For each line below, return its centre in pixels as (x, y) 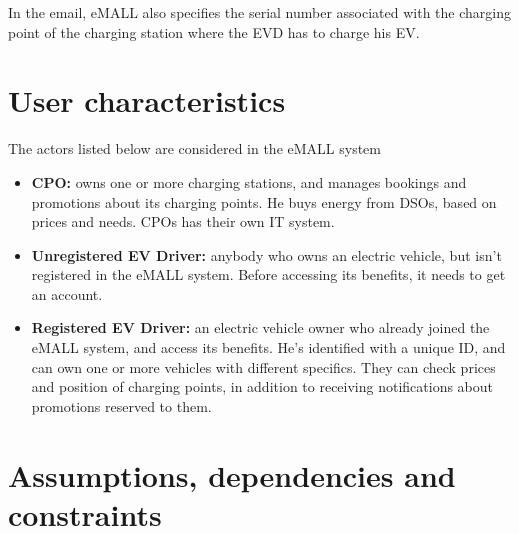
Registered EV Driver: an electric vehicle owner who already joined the (260, 327)
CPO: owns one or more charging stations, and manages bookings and (249, 181)
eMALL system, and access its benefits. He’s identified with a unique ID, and (268, 347)
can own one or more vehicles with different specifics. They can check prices (263, 366)
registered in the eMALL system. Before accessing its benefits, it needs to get (268, 274)
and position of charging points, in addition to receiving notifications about (262, 386)
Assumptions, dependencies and (232, 474)
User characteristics (147, 100)
